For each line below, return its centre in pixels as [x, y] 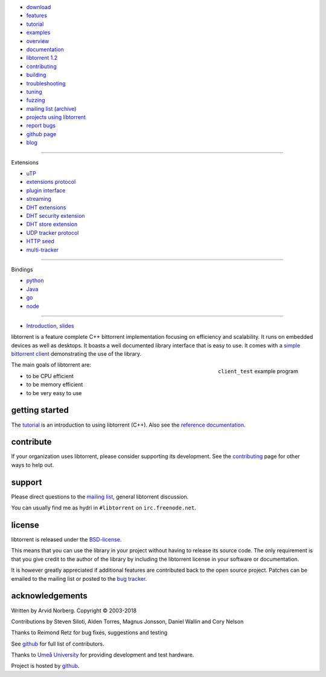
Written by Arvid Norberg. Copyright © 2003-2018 [74, 610]
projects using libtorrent [56, 117]
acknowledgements [49, 596]
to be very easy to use [54, 393]
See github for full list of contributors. [58, 644]
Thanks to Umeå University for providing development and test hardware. [103, 655]
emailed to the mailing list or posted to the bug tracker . [79, 578]
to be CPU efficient [50, 376]
